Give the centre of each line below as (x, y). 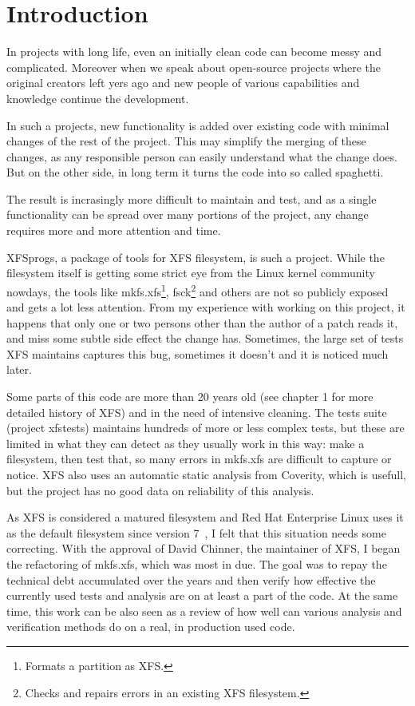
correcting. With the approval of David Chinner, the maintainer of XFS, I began (204, 548)
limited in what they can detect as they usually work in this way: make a (186, 443)
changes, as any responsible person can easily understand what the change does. (202, 156)
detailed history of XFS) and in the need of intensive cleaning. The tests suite (197, 412)
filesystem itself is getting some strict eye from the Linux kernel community (191, 273)
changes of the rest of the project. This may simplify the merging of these (186, 141)
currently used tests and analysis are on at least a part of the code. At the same (202, 595)
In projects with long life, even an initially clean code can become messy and (194, 52)
